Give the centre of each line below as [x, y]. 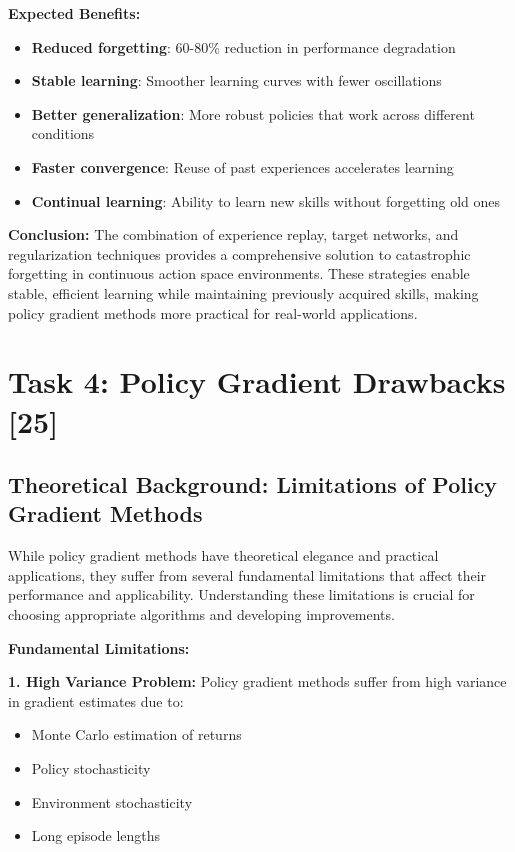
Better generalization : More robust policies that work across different [253, 113]
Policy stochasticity [91, 768]
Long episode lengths [96, 835]
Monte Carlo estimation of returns [136, 734]
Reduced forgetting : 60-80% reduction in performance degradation [243, 46]
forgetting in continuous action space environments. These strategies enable [239, 273]
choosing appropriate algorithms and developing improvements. [201, 614]
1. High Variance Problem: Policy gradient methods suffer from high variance [257, 681]
